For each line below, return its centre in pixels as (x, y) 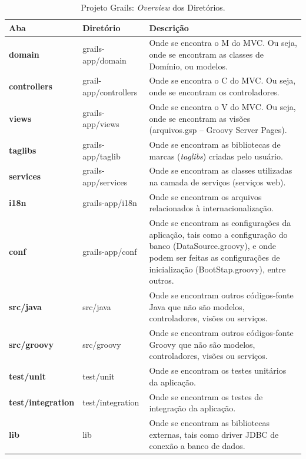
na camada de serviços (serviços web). (217, 182)
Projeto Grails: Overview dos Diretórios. (153, 7)
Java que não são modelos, (197, 306)
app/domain (104, 60)
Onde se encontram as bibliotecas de (215, 144)
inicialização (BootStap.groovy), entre (217, 269)
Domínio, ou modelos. (188, 66)
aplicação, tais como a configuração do (218, 234)
